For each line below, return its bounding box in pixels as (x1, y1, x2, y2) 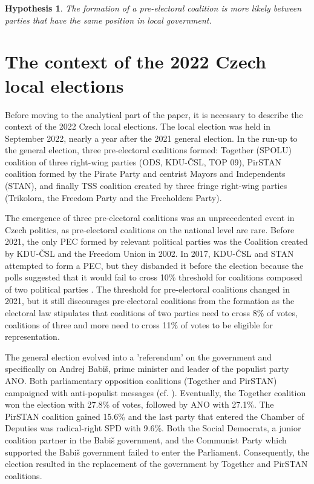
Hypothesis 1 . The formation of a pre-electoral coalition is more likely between (5, 2, 301, 14)
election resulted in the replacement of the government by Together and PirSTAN (5, 457, 308, 470)
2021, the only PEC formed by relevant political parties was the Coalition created (5, 235, 308, 248)
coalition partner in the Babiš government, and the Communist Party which (5, 433, 287, 446)
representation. (5, 330, 60, 343)
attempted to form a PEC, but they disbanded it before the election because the (5, 259, 304, 271)
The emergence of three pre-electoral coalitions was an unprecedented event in (5, 211, 295, 224)
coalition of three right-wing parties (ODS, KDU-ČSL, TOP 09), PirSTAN (5, 155, 282, 168)
